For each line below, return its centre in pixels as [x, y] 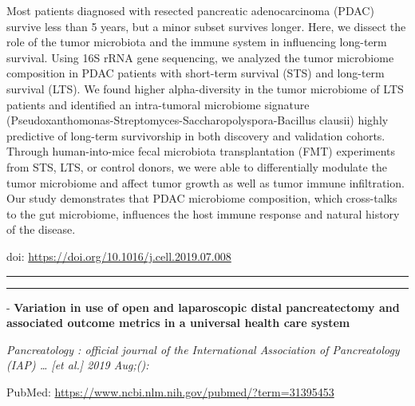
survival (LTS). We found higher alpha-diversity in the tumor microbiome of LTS [205, 88]
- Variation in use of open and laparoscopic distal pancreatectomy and [203, 307]
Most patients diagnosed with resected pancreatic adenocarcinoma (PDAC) [190, 10]
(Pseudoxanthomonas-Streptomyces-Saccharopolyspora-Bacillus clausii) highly [198, 120]
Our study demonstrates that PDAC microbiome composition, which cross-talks [202, 198]
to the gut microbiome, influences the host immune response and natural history [203, 213]
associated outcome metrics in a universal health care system [178, 323]
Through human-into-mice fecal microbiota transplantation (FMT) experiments [201, 151]
